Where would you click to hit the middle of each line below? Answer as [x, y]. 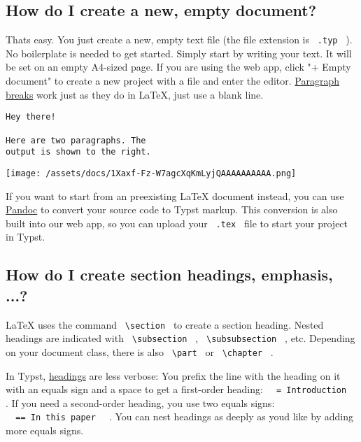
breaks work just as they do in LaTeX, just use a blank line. [135, 94]
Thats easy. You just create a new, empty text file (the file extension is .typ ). [179, 40]
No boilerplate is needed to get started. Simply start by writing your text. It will [179, 53]
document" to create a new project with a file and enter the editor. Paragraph [172, 81]
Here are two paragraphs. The [76, 140]
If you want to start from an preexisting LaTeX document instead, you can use [175, 195]
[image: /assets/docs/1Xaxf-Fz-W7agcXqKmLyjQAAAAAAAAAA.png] [151, 173]
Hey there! [31, 117]
